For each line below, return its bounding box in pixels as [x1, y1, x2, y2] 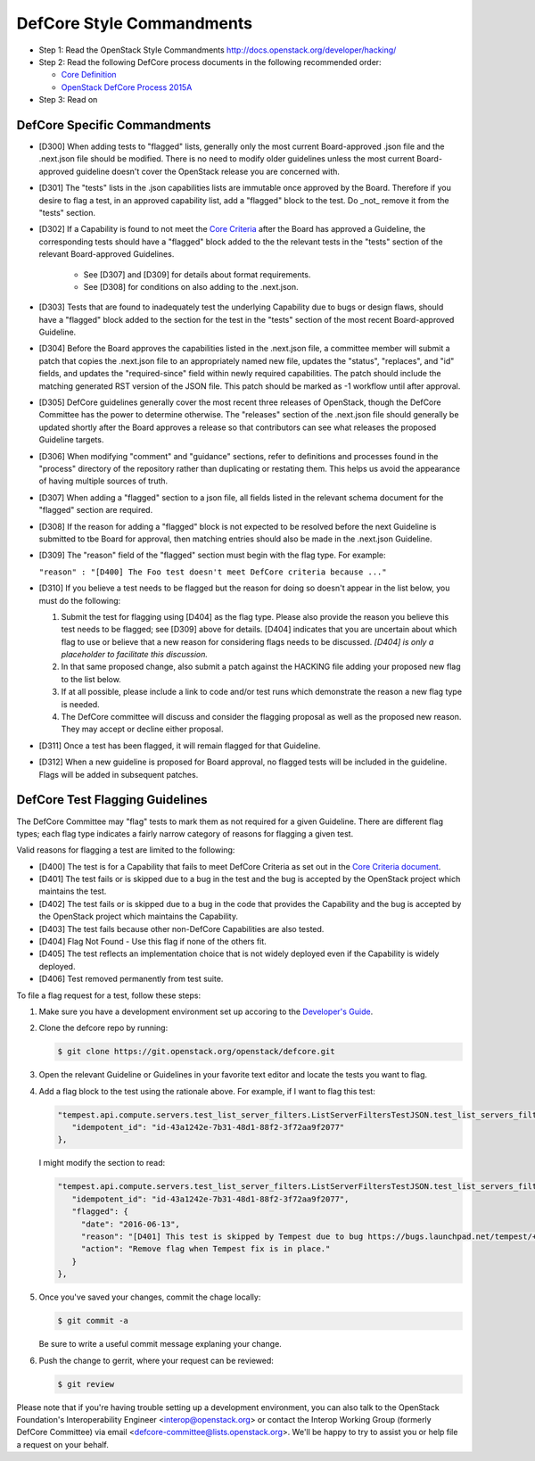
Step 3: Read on [38, 95, 98, 105]
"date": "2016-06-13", [80, 1218, 180, 1229]
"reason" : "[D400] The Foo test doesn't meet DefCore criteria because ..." [38, 566, 387, 577]
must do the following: [38, 595, 121, 606]
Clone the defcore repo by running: [38, 1022, 169, 1034]
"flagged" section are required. [38, 505, 153, 516]
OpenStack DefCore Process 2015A [61, 81, 193, 93]
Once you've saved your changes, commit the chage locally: [38, 1292, 261, 1302]
